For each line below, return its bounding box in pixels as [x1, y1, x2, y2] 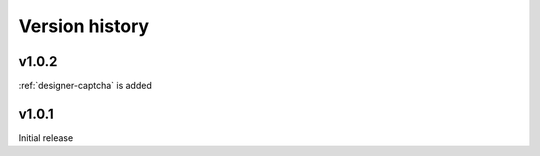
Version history [18, 15, 150, 37]
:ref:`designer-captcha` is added [18, 80, 152, 92]
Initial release [18, 131, 74, 144]
